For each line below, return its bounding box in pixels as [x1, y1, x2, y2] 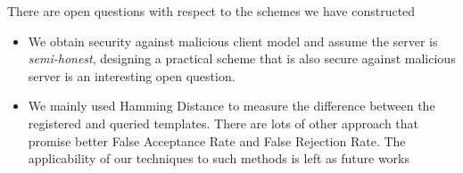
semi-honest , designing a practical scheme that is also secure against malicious [28, 49, 456, 68]
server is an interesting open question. [28, 66, 236, 85]
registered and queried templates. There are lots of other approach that [28, 113, 419, 132]
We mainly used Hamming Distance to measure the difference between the [28, 96, 435, 115]
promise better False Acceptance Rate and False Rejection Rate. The [28, 131, 406, 150]
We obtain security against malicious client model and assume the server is [28, 31, 438, 50]
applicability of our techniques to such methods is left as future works [28, 149, 409, 168]
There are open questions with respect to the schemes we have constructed [7, 2, 416, 20]
